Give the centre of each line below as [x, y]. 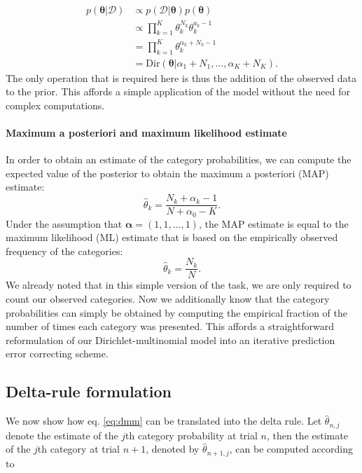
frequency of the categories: [64, 251]
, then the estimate [307, 435]
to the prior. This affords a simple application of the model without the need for [178, 91]
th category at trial [78, 449]
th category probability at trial [192, 435]
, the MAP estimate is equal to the [273, 223]
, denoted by [173, 449]
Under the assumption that [64, 223]
